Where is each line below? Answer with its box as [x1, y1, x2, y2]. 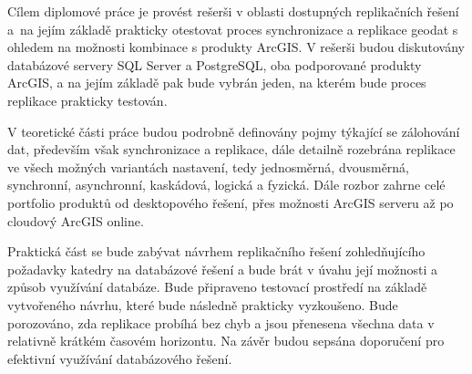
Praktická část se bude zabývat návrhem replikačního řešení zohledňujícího [7, 242, 426, 261]
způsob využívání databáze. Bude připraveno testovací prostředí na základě [7, 277, 427, 296]
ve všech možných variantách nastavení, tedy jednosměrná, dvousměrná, [7, 157, 410, 176]
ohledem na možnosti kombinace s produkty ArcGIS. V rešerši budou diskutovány [7, 37, 465, 57]
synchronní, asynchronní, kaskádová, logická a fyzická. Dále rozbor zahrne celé [7, 175, 446, 194]
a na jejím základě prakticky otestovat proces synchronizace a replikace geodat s [7, 19, 458, 38]
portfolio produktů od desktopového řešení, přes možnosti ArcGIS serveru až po [7, 192, 454, 212]
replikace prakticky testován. [7, 90, 168, 109]
